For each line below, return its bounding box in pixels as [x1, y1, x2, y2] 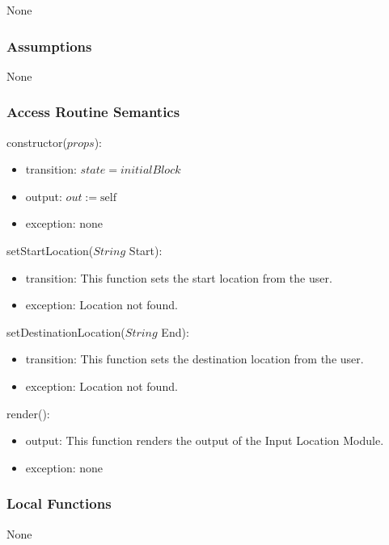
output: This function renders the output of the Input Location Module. [25, 432, 384, 449]
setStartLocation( [6, 242, 94, 258]
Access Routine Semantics [6, 102, 180, 122]
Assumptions [6, 36, 92, 56]
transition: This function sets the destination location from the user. [25, 350, 364, 367]
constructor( [6, 133, 67, 150]
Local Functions [6, 493, 112, 514]
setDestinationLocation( [6, 323, 125, 340]
